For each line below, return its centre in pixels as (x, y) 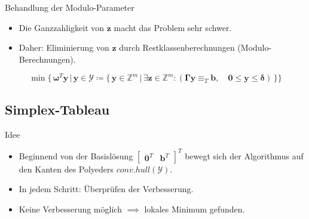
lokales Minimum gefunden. (195, 209)
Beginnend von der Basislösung (76, 155)
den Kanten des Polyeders (66, 169)
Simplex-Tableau (57, 109)
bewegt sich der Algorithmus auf (244, 155)
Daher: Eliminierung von (64, 47)
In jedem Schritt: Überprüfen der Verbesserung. (106, 189)
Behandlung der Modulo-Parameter (70, 7)
